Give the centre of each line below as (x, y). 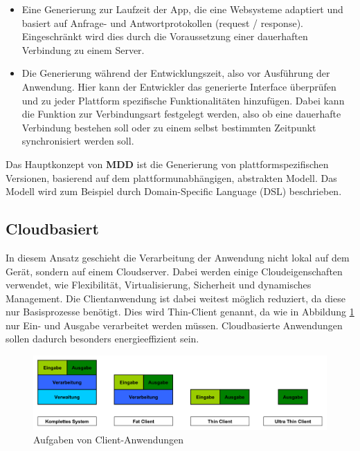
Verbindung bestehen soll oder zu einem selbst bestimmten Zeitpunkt (169, 127)
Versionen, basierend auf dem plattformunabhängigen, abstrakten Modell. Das (171, 177)
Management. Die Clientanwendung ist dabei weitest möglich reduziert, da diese (175, 298)
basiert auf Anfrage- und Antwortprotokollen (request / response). (162, 22)
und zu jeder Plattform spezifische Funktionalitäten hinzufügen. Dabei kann (183, 100)
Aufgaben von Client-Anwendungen (109, 440)
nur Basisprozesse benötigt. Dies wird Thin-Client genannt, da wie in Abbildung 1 (180, 312)
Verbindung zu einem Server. (83, 49)
